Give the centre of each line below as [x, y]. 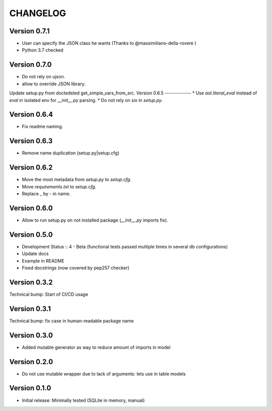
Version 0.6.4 [31, 114]
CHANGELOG [38, 13]
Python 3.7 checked [43, 50]
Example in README [43, 261]
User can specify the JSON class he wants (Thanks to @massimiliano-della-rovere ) [109, 43]
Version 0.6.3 [31, 141]
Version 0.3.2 [31, 282]
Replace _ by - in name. [46, 194]
